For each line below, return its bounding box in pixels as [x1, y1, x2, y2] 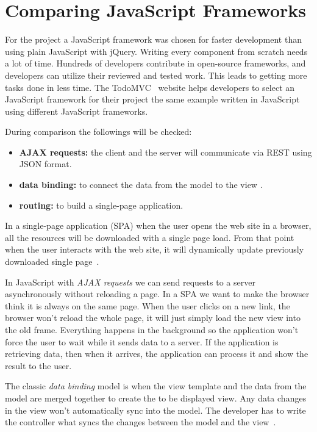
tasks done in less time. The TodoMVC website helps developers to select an [5, 81, 295, 93]
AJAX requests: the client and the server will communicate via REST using [19, 145, 312, 158]
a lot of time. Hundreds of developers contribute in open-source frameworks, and [5, 57, 306, 70]
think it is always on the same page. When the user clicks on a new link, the [5, 299, 290, 312]
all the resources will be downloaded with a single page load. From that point [5, 231, 294, 243]
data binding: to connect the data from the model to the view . [19, 178, 263, 191]
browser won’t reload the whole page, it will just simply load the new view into [5, 311, 301, 324]
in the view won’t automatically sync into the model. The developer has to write [5, 403, 306, 416]
